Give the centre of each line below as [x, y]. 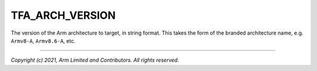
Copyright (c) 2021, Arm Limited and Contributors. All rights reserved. [95, 60]
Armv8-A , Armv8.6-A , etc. [43, 40]
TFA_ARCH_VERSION [63, 15]
